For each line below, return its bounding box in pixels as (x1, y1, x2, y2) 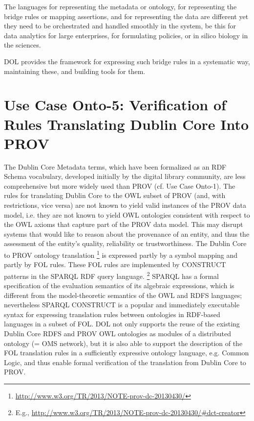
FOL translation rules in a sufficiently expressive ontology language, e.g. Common (4, 347, 249, 358)
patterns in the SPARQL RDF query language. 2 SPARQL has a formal (4, 269, 219, 281)
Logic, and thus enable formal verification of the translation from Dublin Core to (4, 357, 246, 367)
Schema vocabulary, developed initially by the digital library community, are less (4, 171, 246, 181)
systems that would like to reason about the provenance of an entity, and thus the (4, 228, 250, 239)
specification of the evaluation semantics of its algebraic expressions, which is (4, 280, 234, 291)
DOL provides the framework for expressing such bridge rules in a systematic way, (4, 56, 250, 66)
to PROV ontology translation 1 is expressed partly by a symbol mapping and (4, 248, 238, 260)
